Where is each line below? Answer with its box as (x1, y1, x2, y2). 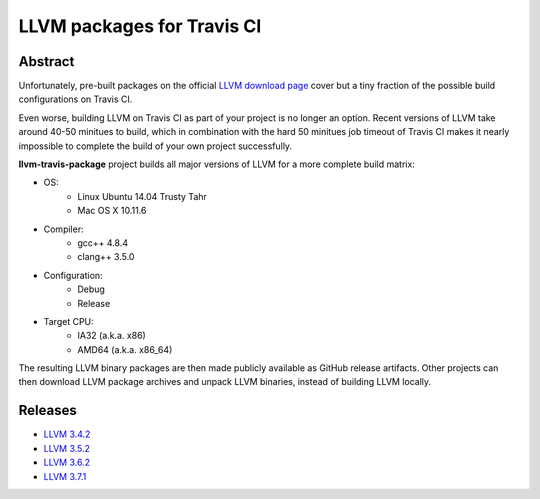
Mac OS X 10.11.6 (77, 205, 147, 217)
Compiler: (43, 223, 84, 235)
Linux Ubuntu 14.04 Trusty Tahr (77, 190, 207, 202)
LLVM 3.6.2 (43, 456, 90, 469)
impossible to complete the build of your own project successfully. (18, 140, 293, 152)
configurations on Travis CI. (18, 93, 133, 105)
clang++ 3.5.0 (77, 251, 135, 263)
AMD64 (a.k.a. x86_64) (77, 343, 173, 355)
